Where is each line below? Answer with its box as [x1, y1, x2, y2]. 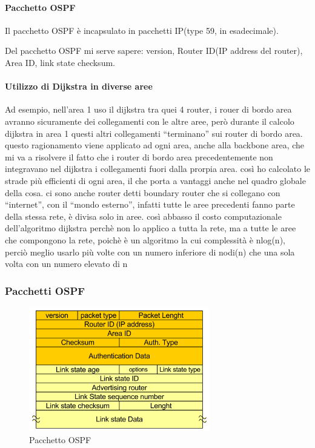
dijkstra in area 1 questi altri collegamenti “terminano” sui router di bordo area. [5, 127, 303, 139]
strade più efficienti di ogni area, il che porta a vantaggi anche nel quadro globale [5, 174, 306, 186]
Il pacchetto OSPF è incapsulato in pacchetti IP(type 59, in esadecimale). [5, 24, 279, 36]
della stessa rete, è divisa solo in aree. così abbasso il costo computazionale [5, 209, 282, 222]
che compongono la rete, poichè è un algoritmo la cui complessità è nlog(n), [5, 233, 285, 246]
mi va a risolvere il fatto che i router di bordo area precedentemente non [5, 150, 273, 163]
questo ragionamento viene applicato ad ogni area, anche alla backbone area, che [5, 139, 305, 151]
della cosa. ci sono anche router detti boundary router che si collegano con [5, 186, 280, 199]
